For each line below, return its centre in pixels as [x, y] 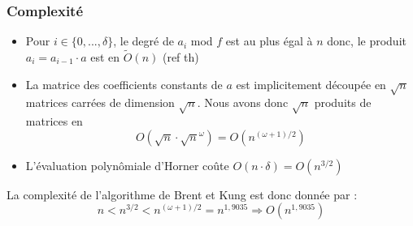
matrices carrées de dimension [100, 102]
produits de [343, 102]
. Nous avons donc [243, 102]
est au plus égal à [269, 41]
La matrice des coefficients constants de [124, 84]
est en [105, 57]
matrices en [54, 121]
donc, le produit [367, 41]
